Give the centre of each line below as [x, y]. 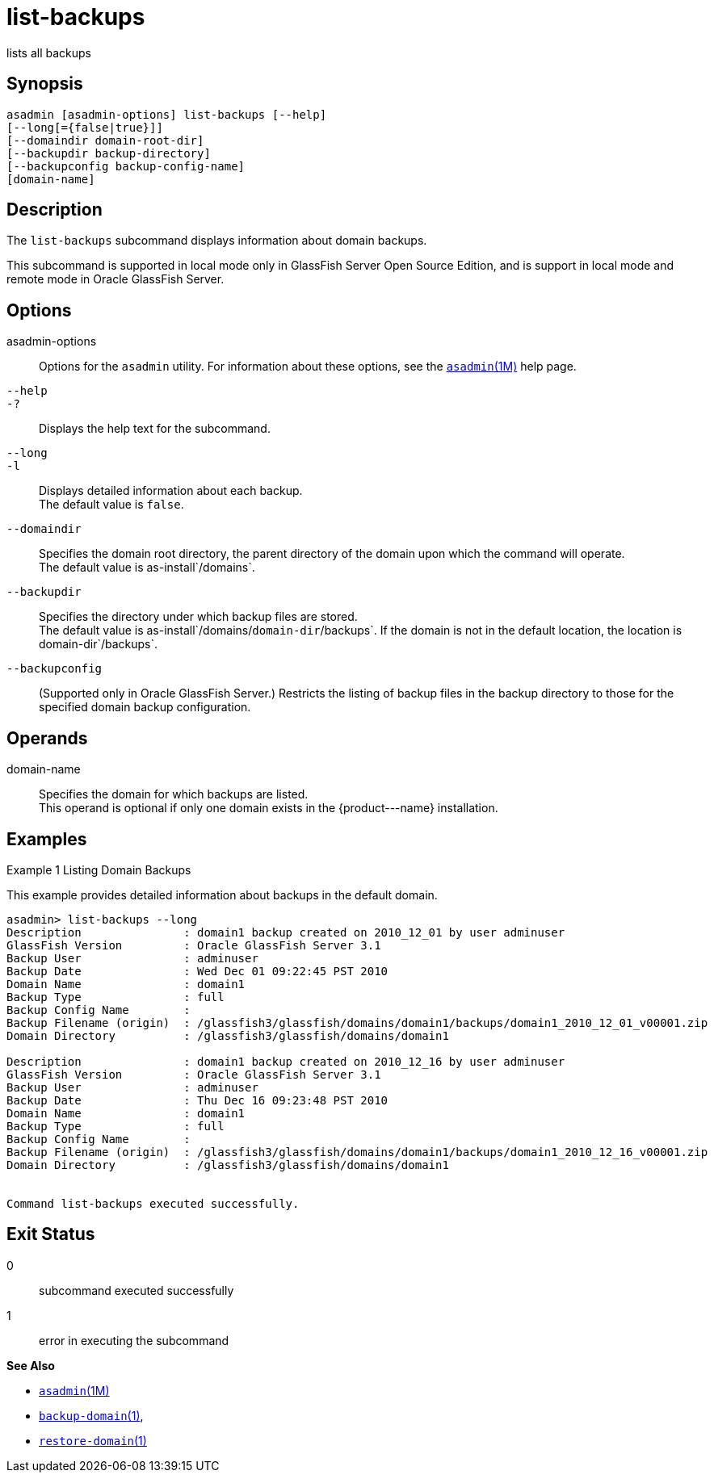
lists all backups [49, 52]
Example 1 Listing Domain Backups [99, 869]
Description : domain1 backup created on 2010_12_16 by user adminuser [286, 1061]
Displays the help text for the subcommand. [155, 429]
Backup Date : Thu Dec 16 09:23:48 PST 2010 [197, 1100]
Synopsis [45, 84]
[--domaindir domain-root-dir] [105, 140]
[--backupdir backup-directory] [109, 153]
